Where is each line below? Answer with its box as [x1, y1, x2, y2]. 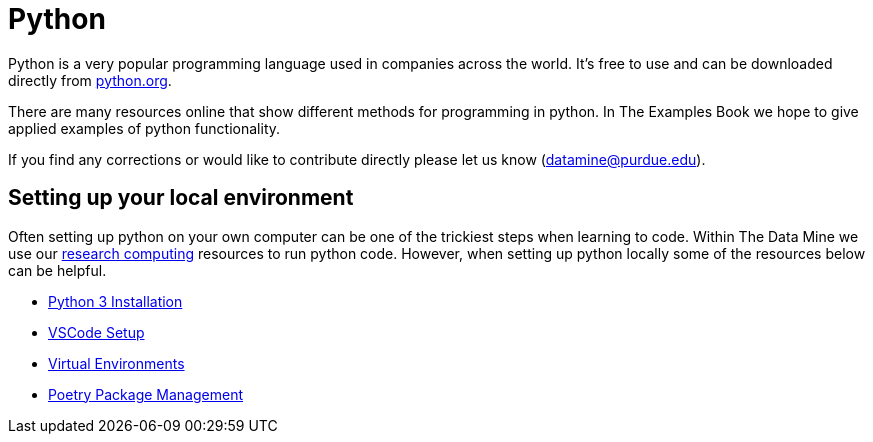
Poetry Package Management [48, 385, 243, 403]
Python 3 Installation [48, 292, 183, 310]
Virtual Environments [48, 354, 185, 372]
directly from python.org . [8, 71, 172, 89]
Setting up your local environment [8, 185, 354, 211]
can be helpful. [8, 261, 107, 279]
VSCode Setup [48, 323, 145, 341]
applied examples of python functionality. [8, 119, 281, 137]
